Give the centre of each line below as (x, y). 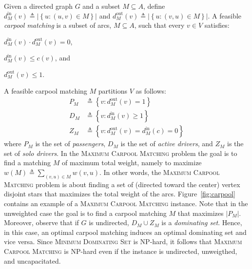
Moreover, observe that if (41, 222)
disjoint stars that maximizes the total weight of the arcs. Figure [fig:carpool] (120, 194)
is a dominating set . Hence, (202, 222)
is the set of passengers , (70, 144)
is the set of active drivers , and (167, 144)
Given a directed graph (38, 6)
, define (154, 6)
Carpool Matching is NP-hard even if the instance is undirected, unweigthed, (121, 251)
